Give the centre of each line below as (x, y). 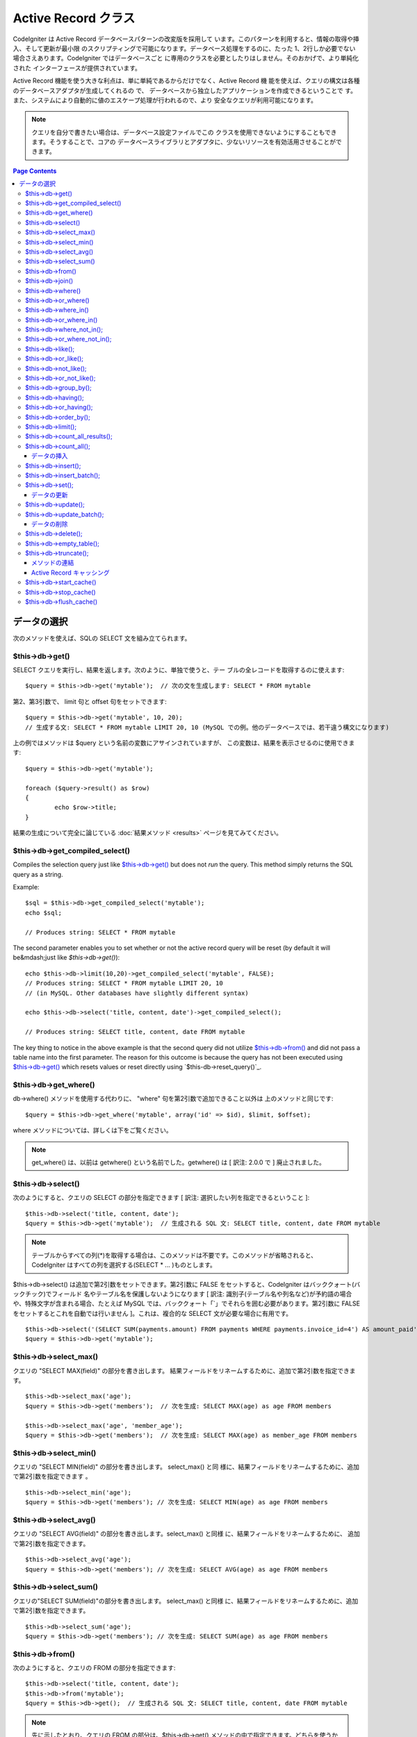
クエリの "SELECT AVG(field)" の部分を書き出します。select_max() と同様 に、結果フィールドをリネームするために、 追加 (187, 1534)
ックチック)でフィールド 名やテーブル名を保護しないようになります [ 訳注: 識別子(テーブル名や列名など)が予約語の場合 (182, 1294)
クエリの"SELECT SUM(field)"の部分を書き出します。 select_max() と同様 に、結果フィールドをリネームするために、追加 (186, 1601)
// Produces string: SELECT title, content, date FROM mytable (135, 1032)
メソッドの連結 (53, 563)
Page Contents (35, 171)
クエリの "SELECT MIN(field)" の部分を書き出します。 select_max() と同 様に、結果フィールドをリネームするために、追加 (186, 1467)
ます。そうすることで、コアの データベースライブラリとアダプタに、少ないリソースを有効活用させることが (184, 142)
